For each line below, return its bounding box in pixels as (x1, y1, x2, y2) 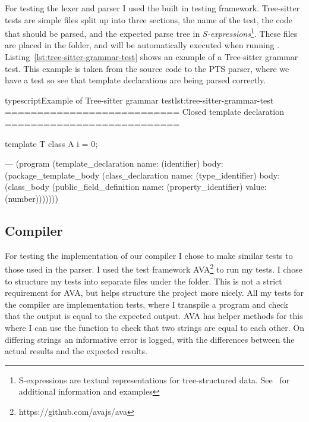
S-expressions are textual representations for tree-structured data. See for (18, 373, 290, 386)
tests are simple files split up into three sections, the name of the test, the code (5, 13, 293, 26)
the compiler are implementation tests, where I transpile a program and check (5, 298, 288, 310)
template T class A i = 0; (5, 137, 98, 149)
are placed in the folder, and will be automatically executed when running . (5, 39, 280, 51)
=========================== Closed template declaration (5, 105, 284, 118)
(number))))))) (5, 192, 58, 204)
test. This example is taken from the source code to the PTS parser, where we (5, 62, 289, 74)
